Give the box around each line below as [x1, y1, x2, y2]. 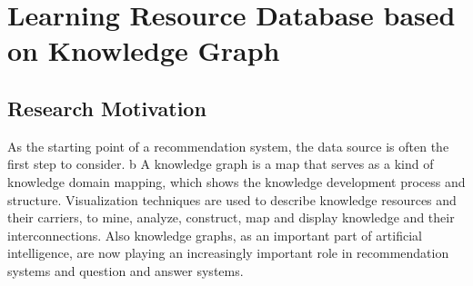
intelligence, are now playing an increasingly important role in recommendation [7, 243, 449, 262]
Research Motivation [7, 94, 206, 122]
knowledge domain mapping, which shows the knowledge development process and [7, 172, 466, 191]
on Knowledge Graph [7, 32, 280, 69]
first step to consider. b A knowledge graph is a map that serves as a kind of [7, 154, 434, 173]
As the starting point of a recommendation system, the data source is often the [7, 136, 449, 155]
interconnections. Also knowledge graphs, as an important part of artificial [7, 225, 422, 244]
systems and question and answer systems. [7, 261, 244, 280]
